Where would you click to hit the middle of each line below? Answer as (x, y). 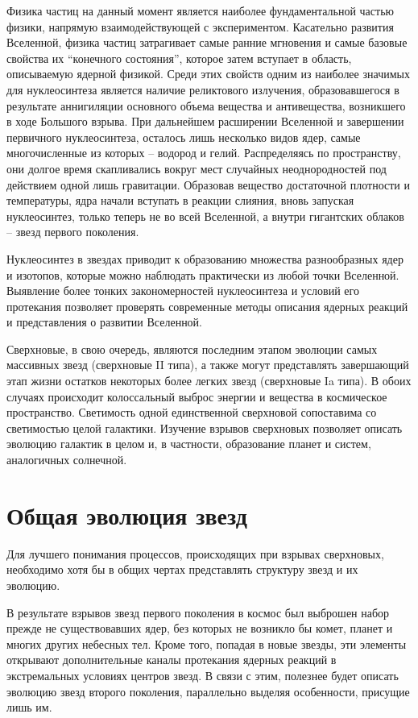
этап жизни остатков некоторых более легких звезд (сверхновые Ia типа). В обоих (209, 381)
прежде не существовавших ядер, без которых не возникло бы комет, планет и (200, 628)
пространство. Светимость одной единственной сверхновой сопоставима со (192, 412)
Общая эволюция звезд (127, 515)
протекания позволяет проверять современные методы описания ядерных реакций (207, 306)
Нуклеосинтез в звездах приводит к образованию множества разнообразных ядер (205, 258)
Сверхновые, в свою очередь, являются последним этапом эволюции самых (192, 349)
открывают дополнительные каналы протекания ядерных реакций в (172, 660)
